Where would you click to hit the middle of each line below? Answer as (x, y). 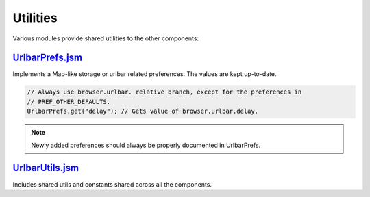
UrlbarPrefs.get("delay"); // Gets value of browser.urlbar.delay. (143, 111)
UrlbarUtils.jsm (46, 168)
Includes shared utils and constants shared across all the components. (112, 184)
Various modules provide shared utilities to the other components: (106, 38)
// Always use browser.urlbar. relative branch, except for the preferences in (164, 92)
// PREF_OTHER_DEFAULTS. (69, 102)
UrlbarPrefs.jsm (47, 58)
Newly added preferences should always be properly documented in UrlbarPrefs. (146, 145)
